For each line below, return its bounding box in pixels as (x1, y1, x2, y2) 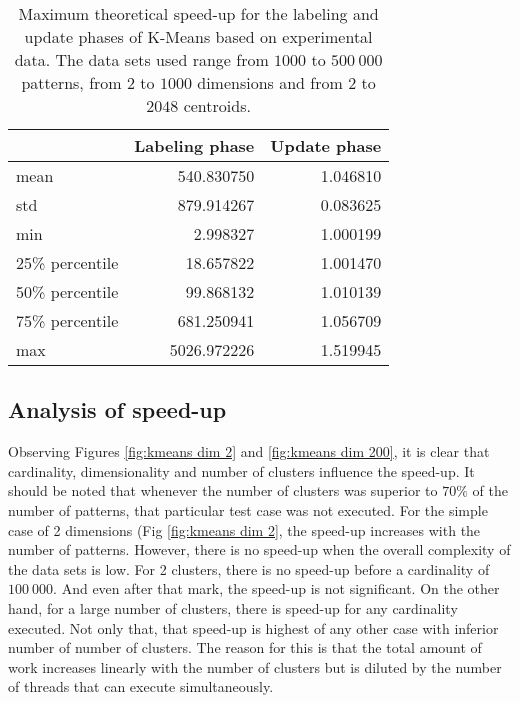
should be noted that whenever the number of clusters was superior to (8, 480, 438, 501)
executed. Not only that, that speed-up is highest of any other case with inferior (8, 617, 499, 638)
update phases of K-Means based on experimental (24, 25, 373, 48)
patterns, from (21, 71, 122, 94)
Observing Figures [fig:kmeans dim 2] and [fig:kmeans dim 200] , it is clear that (8, 441, 490, 462)
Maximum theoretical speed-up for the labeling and (18, 2, 379, 25)
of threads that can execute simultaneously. (8, 676, 274, 697)
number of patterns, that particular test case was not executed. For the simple (8, 499, 488, 520)
